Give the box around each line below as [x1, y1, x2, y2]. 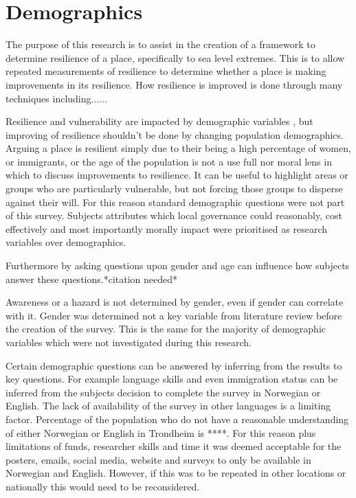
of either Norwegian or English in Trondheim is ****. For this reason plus [5, 425, 316, 440]
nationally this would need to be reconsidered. [5, 479, 200, 493]
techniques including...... [5, 91, 107, 105]
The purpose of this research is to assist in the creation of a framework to [5, 37, 315, 52]
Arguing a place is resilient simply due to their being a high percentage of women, [5, 141, 351, 155]
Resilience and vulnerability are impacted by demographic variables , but [5, 114, 313, 128]
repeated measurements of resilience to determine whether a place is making [5, 64, 326, 78]
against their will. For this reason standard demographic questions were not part [5, 194, 345, 209]
